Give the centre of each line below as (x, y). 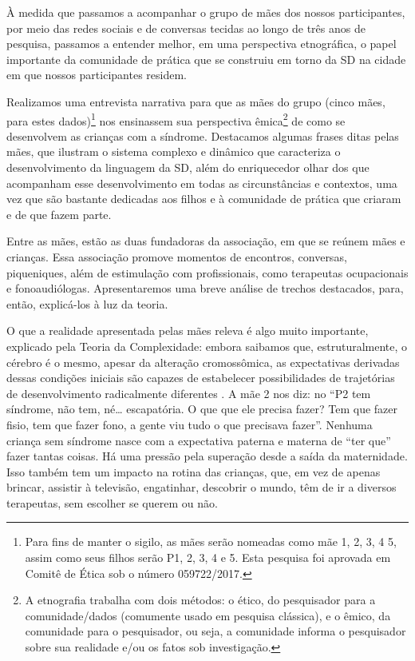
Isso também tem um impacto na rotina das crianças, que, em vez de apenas (194, 471)
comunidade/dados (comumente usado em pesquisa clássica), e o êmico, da (208, 615)
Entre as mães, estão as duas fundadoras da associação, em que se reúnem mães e (206, 241)
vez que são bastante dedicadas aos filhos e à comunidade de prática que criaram (204, 199)
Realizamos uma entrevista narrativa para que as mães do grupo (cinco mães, (196, 101)
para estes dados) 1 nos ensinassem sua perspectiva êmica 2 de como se (176, 119)
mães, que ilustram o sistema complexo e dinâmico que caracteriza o (174, 151)
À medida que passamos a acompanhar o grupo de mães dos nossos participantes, (206, 12)
